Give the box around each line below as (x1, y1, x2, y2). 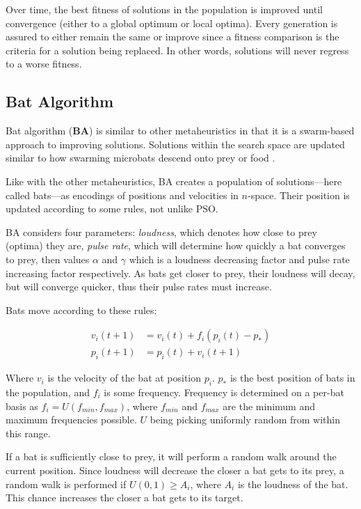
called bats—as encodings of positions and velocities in (6, 187, 239, 202)
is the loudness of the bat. (237, 476, 348, 491)
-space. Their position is (247, 187, 350, 202)
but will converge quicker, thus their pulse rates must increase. (6, 279, 272, 294)
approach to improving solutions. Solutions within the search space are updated (6, 136, 345, 151)
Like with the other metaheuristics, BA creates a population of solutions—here (6, 173, 342, 188)
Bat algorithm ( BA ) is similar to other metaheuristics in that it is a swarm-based (6, 123, 355, 138)
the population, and (6, 384, 90, 399)
